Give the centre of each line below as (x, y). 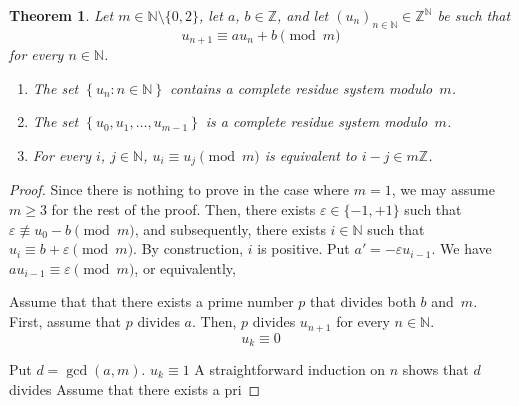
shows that (435, 368)
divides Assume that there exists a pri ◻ (135, 388)
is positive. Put (303, 248)
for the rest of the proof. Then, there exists (183, 209)
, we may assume (443, 189)
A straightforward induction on (290, 368)
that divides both (363, 301)
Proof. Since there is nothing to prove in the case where (179, 189)
